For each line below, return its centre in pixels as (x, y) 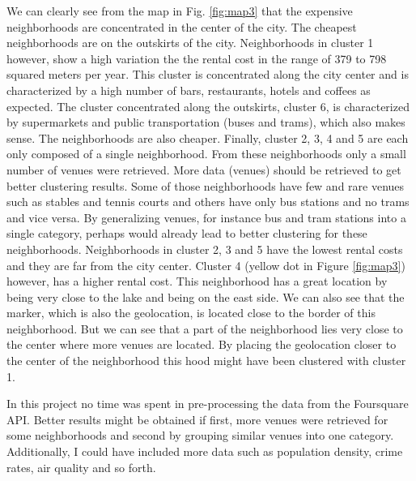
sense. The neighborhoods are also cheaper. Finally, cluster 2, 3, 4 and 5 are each (208, 137)
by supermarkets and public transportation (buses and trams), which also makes (206, 122)
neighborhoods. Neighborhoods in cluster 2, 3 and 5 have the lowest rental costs (205, 249)
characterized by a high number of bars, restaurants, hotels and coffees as (189, 90)
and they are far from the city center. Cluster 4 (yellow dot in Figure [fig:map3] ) (206, 265)
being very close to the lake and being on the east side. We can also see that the (206, 296)
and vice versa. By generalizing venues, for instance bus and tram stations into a (206, 217)
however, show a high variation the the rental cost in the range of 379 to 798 (197, 58)
